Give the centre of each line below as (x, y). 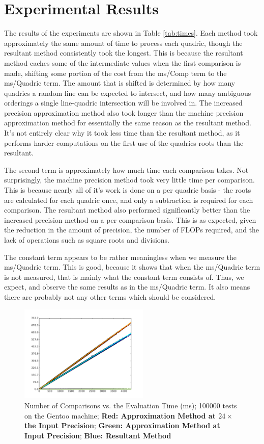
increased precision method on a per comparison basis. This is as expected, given (130, 219)
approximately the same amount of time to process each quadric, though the (123, 43)
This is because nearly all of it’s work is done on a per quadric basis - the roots (128, 190)
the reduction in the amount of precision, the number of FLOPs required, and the (132, 230)
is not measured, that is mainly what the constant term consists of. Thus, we (124, 277)
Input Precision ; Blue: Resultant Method (98, 435)
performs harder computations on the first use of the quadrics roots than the (124, 142)
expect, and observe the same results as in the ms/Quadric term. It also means (127, 287)
